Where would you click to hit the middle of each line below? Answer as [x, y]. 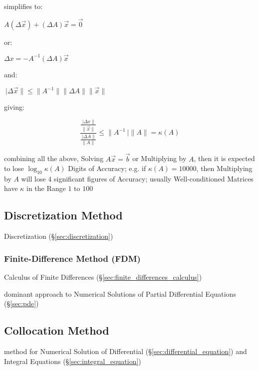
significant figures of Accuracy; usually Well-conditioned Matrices [154, 178]
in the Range [46, 188]
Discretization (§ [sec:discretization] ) [59, 236]
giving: [14, 107]
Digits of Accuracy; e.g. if [107, 168]
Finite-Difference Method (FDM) [72, 258]
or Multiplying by [159, 158]
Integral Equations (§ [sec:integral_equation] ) [73, 361]
